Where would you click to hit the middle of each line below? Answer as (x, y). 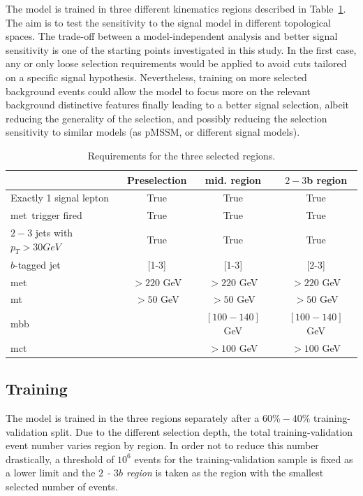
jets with (54, 233)
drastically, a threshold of (60, 459)
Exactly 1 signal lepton (60, 198)
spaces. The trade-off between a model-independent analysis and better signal (172, 36)
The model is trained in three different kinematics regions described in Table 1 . (176, 8)
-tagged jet (38, 264)
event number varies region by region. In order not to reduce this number (162, 445)
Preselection (157, 179)
